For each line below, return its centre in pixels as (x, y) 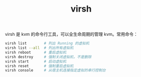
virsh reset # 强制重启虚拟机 (39, 66)
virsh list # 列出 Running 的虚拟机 (47, 44)
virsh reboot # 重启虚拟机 (36, 52)
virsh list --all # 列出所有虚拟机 (39, 48)
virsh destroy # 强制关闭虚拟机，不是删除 (48, 57)
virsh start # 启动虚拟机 (36, 62)
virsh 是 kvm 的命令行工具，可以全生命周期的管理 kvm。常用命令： (71, 34)
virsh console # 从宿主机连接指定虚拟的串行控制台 (56, 70)
